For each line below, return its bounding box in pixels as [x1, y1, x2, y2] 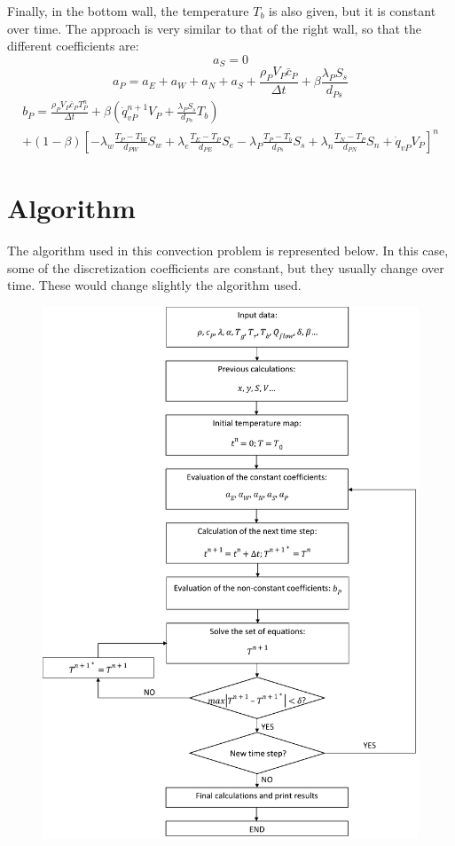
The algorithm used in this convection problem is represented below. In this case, [7, 241, 449, 260]
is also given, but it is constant [269, 2, 436, 20]
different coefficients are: [7, 36, 139, 55]
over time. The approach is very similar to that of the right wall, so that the [7, 19, 422, 37]
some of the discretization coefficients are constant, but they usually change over [7, 258, 444, 277]
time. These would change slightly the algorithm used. [7, 276, 302, 294]
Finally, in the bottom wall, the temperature [7, 2, 249, 20]
